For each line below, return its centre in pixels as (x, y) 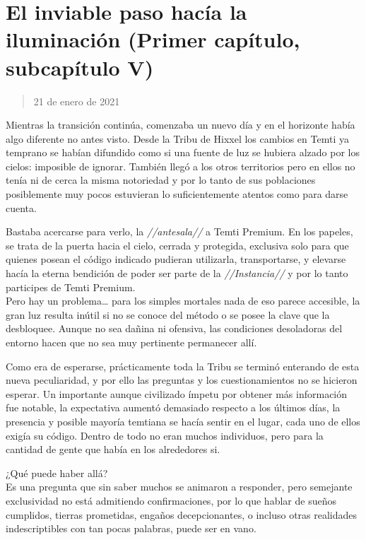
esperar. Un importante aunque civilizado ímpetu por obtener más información (177, 393)
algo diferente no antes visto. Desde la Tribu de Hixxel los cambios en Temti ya (177, 138)
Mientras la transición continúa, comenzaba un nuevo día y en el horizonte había (181, 125)
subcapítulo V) (80, 67)
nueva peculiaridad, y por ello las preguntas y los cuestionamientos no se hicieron (182, 380)
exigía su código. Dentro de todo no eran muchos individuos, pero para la (165, 435)
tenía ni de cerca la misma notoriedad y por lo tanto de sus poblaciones (161, 180)
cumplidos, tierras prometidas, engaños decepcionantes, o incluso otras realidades (182, 514)
